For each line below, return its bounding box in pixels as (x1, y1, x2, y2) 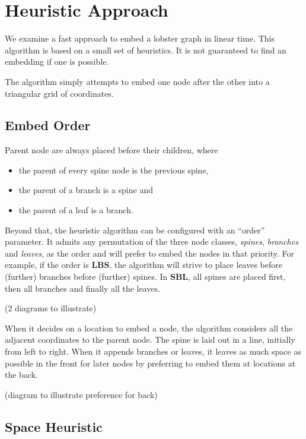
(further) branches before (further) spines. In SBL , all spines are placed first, (5, 270, 286, 283)
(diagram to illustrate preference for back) (5, 388, 158, 400)
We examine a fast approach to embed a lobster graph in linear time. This (5, 32, 275, 45)
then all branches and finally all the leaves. (5, 282, 160, 294)
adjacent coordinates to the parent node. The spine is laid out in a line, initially (5, 333, 295, 346)
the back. (5, 368, 38, 381)
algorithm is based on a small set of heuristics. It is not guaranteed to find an (5, 43, 286, 56)
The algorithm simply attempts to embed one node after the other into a (5, 75, 270, 87)
